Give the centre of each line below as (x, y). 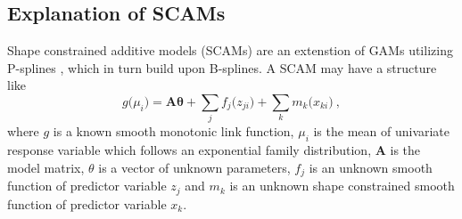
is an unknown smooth (371, 167)
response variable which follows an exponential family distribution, (190, 150)
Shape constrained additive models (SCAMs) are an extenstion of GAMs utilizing (230, 50)
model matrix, (46, 167)
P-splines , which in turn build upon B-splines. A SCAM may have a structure (222, 67)
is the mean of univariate (382, 131)
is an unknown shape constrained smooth (342, 186)
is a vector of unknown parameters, (194, 167)
